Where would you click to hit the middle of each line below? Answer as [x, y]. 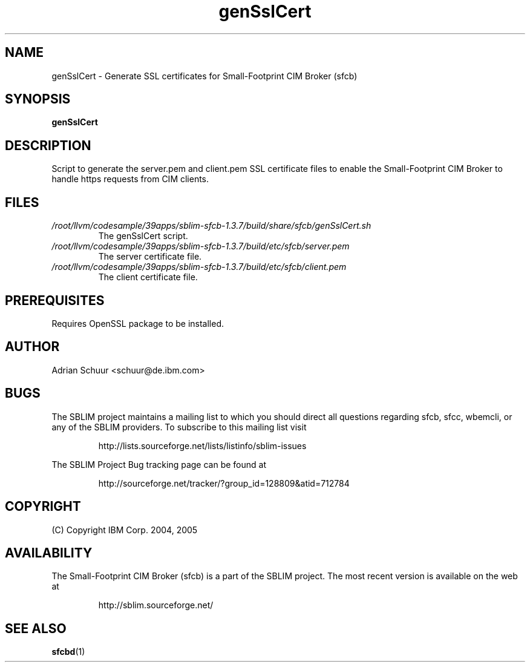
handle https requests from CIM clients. [130, 179]
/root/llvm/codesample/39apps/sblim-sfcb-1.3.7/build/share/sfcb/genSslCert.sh [211, 226]
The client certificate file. [148, 277]
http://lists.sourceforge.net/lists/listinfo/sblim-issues [202, 445]
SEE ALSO [36, 628]
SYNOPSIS [38, 99]
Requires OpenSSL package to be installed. [138, 323]
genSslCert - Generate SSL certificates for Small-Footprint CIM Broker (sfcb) [204, 76]
